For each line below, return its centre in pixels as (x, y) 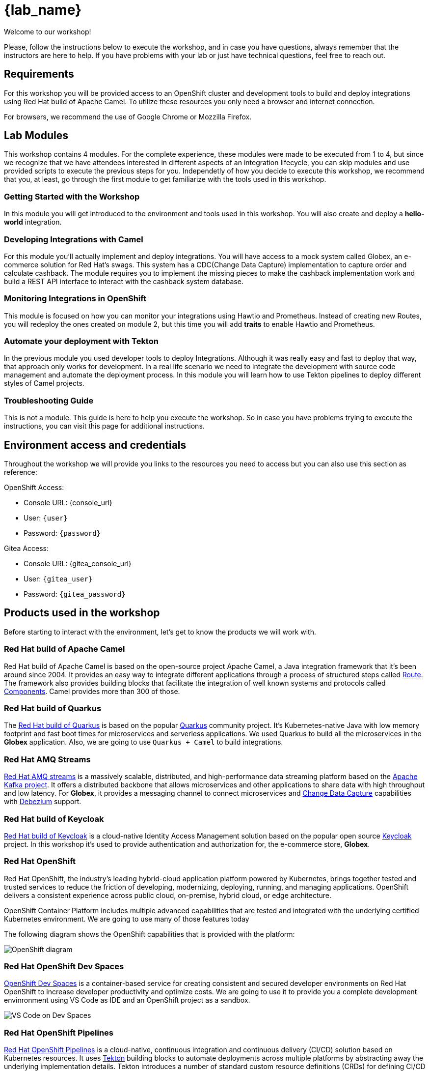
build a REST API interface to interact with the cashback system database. (124, 281)
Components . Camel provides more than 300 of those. (92, 691)
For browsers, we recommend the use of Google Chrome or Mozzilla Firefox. (128, 116)
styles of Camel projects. (44, 383)
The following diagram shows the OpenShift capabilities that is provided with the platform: (149, 934)
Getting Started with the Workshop (72, 196)
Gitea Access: (27, 549)
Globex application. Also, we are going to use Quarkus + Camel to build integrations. (144, 742)
